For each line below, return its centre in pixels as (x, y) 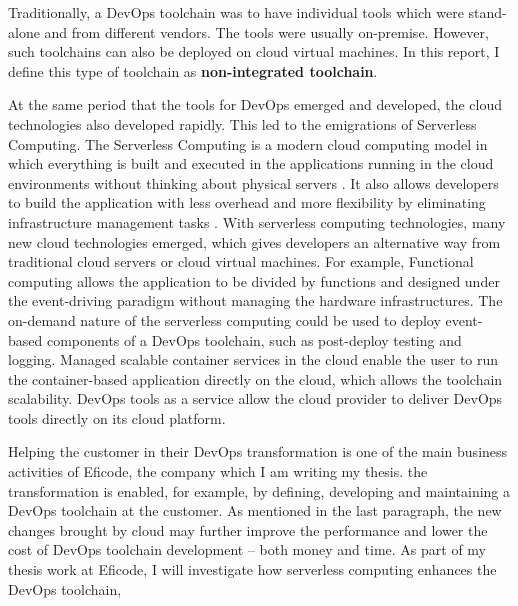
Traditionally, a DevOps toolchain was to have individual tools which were (236, 12)
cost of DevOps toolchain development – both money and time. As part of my (247, 549)
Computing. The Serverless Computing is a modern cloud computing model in (248, 143)
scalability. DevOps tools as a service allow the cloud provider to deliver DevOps (255, 398)
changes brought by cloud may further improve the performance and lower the (248, 529)
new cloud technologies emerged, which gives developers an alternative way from (254, 241)
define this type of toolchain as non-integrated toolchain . (193, 70)
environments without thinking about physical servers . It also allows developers (253, 182)
